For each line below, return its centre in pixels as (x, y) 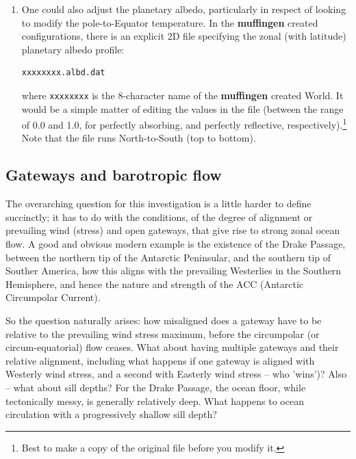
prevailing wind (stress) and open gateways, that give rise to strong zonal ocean (173, 230)
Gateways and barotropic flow (114, 175)
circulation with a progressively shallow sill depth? (111, 414)
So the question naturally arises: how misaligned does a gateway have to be (164, 320)
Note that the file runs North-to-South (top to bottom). (139, 138)
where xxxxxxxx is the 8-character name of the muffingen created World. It (182, 95)
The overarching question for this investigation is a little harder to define (158, 204)
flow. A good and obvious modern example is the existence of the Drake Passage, (176, 244)
